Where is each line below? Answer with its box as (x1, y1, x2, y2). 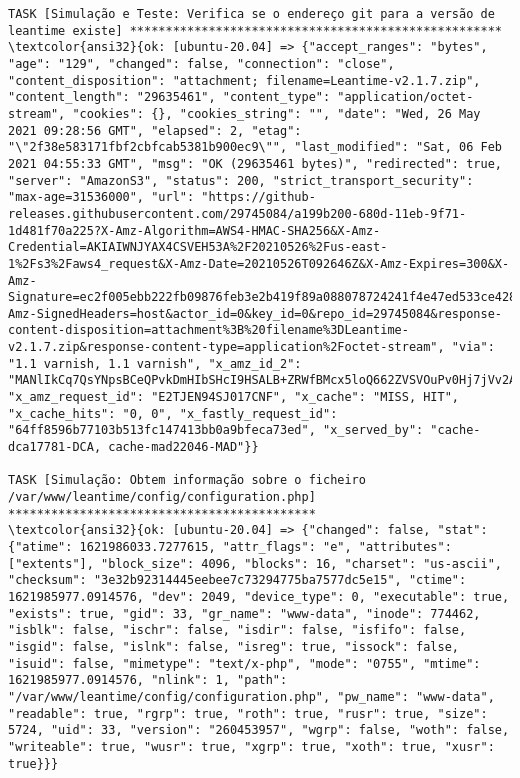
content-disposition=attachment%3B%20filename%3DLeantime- (8, 323, 409, 338)
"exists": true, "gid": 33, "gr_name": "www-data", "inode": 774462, (8, 606, 481, 621)
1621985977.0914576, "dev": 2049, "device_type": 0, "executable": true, (8, 589, 510, 604)
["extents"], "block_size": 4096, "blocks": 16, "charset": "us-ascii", (8, 556, 502, 571)
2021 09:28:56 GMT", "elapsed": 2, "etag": (8, 123, 302, 138)
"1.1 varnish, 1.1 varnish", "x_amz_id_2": (8, 356, 302, 371)
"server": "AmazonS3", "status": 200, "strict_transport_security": (8, 173, 474, 188)
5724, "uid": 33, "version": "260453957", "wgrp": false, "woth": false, (8, 723, 510, 738)
